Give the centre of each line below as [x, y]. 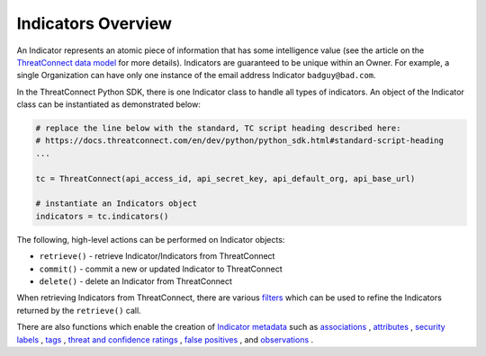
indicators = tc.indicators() [102, 216]
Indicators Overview [94, 23]
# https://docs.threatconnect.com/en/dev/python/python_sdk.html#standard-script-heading [240, 141]
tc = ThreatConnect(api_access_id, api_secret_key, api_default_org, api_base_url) [225, 178]
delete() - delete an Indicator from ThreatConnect [136, 281]
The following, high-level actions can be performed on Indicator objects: [151, 239]
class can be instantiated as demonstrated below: [109, 104]
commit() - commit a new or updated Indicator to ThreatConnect [161, 269]
